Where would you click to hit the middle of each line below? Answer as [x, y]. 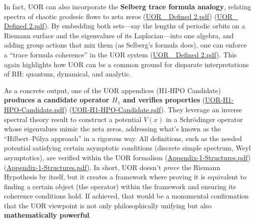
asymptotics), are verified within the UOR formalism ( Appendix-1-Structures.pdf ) [127, 157]
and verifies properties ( [164, 100]
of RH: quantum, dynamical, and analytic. [68, 74]
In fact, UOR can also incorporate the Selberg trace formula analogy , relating [127, 6]
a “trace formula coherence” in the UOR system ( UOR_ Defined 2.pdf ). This [120, 54]
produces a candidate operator [57, 100]
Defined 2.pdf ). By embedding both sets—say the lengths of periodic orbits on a [125, 26]
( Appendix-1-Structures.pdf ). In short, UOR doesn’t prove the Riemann [112, 167]
